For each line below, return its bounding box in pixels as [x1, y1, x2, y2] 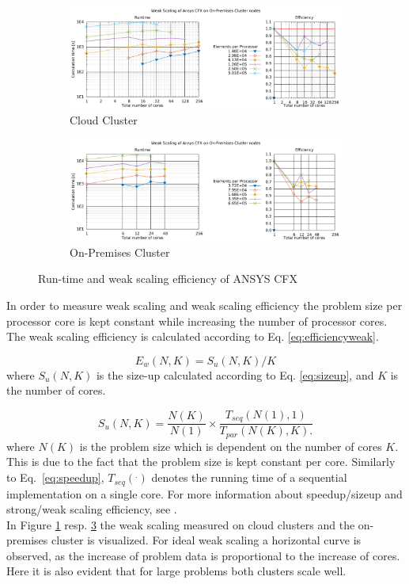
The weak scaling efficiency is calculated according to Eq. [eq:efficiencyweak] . [6, 328, 379, 345]
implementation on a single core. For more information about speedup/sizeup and [6, 485, 403, 502]
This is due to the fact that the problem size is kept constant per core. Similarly [6, 453, 396, 470]
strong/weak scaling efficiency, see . [6, 501, 177, 517]
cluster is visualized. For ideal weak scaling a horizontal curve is [51, 532, 362, 548]
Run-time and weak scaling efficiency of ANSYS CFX [38, 270, 297, 287]
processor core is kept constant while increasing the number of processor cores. [6, 312, 388, 329]
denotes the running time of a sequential [151, 469, 347, 486]
